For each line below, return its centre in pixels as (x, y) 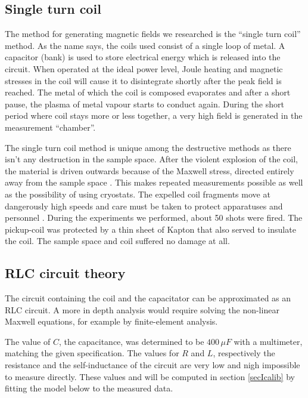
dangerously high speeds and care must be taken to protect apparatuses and (144, 206)
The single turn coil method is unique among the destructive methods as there (148, 147)
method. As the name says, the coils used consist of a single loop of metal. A (145, 45)
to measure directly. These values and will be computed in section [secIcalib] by (150, 376)
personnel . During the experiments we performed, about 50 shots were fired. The (154, 217)
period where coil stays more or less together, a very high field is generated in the (154, 115)
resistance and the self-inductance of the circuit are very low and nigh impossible (153, 365)
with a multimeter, (268, 341)
